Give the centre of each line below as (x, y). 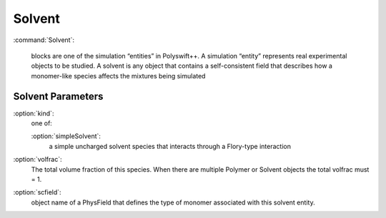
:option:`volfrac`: (38, 160)
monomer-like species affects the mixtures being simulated (118, 76)
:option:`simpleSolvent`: (66, 136)
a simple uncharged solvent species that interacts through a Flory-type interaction (170, 146)
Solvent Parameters (58, 96)
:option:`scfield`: (37, 192)
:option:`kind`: (34, 113)
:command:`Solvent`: (44, 40)
